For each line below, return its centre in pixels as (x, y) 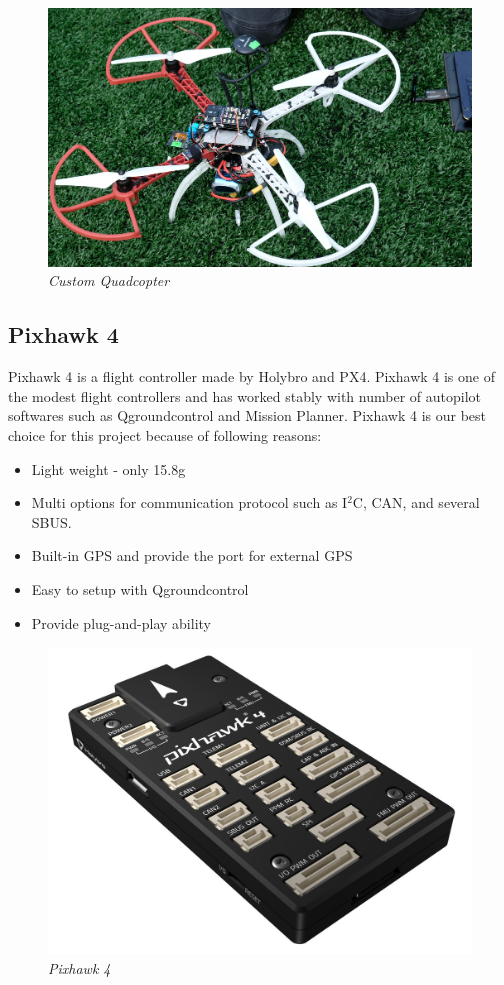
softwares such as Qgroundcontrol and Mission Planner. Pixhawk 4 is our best (247, 415)
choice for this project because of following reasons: (165, 434)
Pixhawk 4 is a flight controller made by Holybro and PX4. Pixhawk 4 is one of (251, 376)
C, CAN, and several (416, 502)
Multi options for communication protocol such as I (189, 502)
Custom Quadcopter (109, 280)
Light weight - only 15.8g (108, 468)
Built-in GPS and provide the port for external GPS (192, 555)
